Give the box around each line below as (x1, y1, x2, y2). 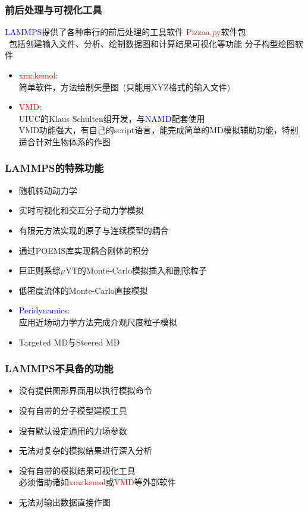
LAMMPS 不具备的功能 (5, 361, 114, 376)
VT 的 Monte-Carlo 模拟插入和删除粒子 (65, 264, 207, 277)
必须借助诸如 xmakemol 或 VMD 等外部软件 (18, 476, 176, 488)
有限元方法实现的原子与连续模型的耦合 (18, 224, 169, 236)
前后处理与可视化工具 (5, 2, 102, 17)
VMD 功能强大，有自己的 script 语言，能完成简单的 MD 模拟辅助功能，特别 (18, 124, 298, 136)
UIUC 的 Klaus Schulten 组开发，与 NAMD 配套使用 (18, 112, 205, 124)
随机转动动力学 (18, 184, 77, 196)
